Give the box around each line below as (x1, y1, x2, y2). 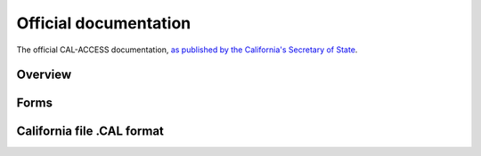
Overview (16, 67, 72, 82)
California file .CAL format (16, 124, 165, 139)
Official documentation (16, 13, 192, 33)
